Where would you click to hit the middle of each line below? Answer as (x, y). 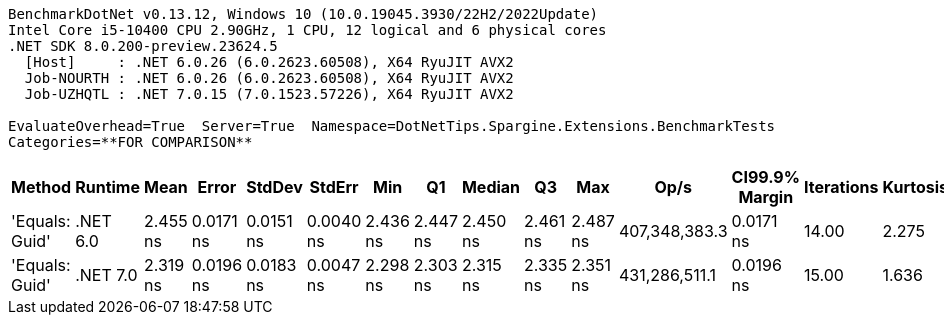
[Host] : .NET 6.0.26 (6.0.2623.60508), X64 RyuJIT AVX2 (269, 62)
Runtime (107, 187)
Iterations (841, 187)
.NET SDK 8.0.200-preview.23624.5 (143, 46)
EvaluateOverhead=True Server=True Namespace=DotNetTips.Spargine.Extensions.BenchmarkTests (392, 126)
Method (41, 187)
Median (491, 187)
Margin (766, 197)
